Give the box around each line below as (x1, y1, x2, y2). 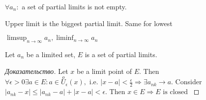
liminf (56, 34, 74, 42)
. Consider (171, 76, 202, 87)
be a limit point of (76, 66, 132, 76)
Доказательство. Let (5, 66, 68, 76)
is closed (163, 89, 188, 96)
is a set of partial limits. (85, 49, 157, 59)
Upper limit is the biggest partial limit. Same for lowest (5, 18, 173, 28)
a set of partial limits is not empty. (22, 1, 127, 11)
